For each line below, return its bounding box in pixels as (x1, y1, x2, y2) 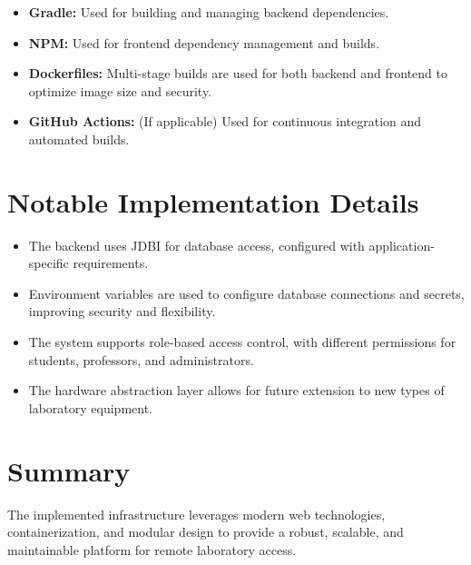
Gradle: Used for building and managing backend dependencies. (28, 3, 389, 21)
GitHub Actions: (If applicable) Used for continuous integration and (28, 112, 422, 131)
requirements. (73, 253, 149, 273)
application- (368, 235, 435, 254)
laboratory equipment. (28, 398, 153, 417)
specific (28, 253, 69, 273)
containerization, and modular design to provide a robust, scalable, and (7, 522, 404, 541)
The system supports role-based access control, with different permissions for (28, 332, 456, 352)
